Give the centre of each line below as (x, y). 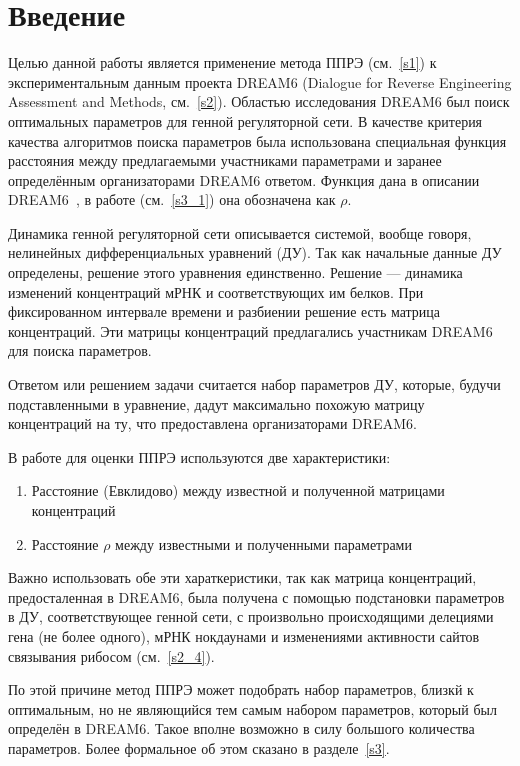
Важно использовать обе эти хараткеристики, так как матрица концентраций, (242, 577)
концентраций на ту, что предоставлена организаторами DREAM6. (212, 423)
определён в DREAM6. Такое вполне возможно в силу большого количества (241, 728)
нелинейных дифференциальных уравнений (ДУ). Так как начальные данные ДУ (255, 252)
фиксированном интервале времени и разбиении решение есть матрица (224, 311)
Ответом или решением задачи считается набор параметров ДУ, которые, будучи (254, 384)
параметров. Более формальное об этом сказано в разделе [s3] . (199, 747)
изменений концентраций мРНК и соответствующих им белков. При (216, 291)
